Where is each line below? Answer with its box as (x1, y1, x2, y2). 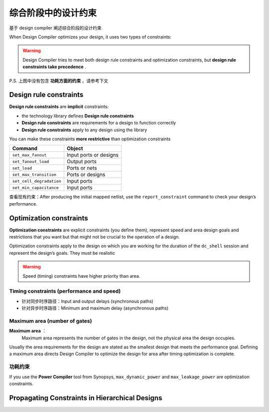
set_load (12, 165, 32, 171)
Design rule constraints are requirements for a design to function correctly (21, 120, 176, 126)
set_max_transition (12, 172, 57, 177)
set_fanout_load (12, 159, 49, 164)
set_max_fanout (12, 152, 47, 158)
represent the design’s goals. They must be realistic (9, 250, 116, 256)
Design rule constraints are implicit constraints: (9, 103, 109, 109)
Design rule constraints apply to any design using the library (21, 127, 147, 133)
